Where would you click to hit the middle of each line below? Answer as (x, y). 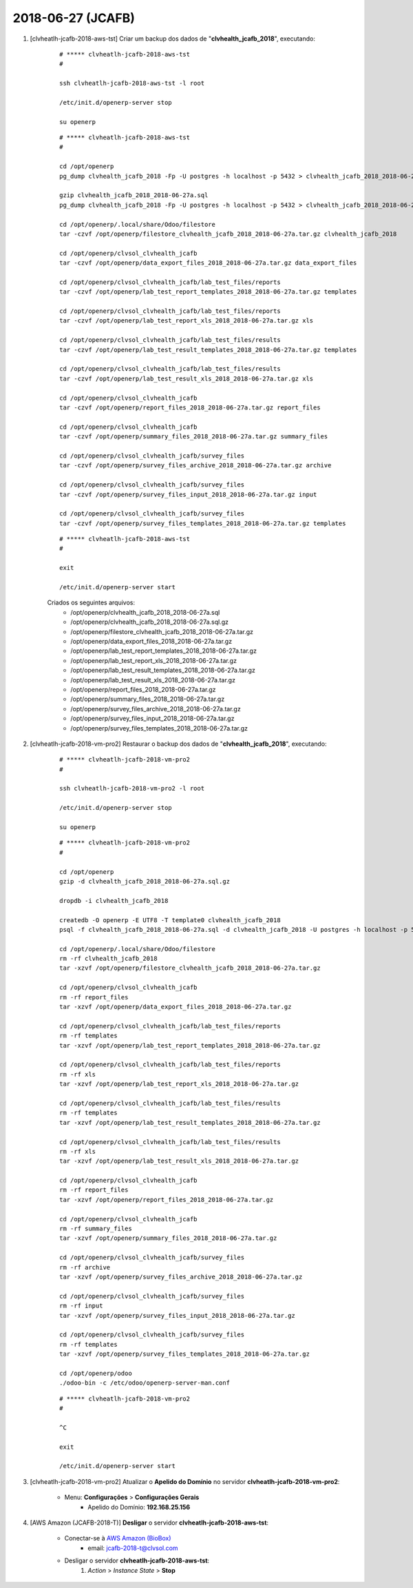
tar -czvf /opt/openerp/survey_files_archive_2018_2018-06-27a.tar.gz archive (195, 466)
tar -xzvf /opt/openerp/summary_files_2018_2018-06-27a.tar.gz (168, 1238)
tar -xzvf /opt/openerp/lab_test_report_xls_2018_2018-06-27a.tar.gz (179, 1084)
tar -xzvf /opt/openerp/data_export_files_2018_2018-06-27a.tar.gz (176, 1007)
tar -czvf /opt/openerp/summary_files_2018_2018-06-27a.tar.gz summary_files (194, 437)
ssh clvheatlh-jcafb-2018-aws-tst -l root (132, 83)
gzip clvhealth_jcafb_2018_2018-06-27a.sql (134, 195)
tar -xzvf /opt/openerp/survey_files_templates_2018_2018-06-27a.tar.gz (184, 1354)
